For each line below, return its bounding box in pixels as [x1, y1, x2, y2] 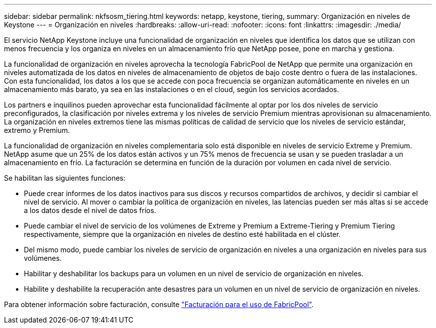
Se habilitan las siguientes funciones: [4, 174, 126, 182]
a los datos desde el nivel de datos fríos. [24, 206, 156, 215]
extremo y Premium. [4, 126, 70, 134]
